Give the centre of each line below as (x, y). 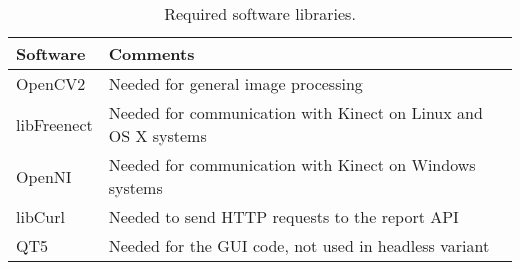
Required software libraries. (260, 13)
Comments (151, 53)
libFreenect (54, 124)
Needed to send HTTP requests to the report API (283, 216)
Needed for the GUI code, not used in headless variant (299, 245)
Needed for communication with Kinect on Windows (292, 164)
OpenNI (44, 176)
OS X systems (157, 135)
